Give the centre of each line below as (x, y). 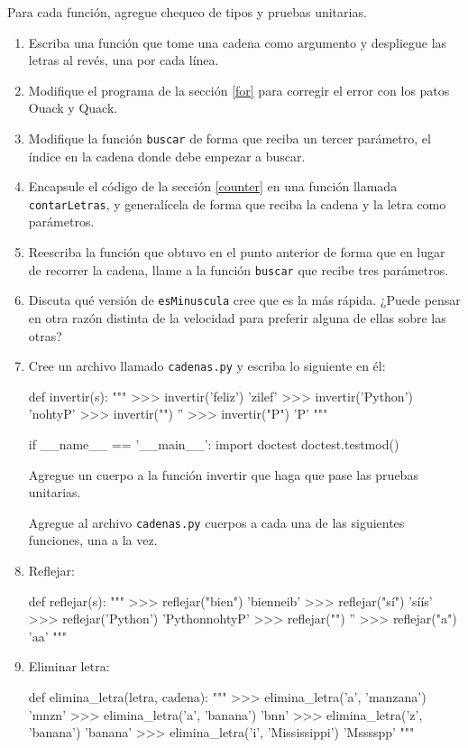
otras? (45, 335)
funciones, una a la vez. (93, 540)
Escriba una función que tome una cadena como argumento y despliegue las (238, 42)
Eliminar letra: (69, 666)
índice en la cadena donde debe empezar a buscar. (167, 156)
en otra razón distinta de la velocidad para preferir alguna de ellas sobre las (237, 317)
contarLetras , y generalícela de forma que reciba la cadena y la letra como (237, 203)
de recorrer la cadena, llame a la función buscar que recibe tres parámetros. (239, 269)
